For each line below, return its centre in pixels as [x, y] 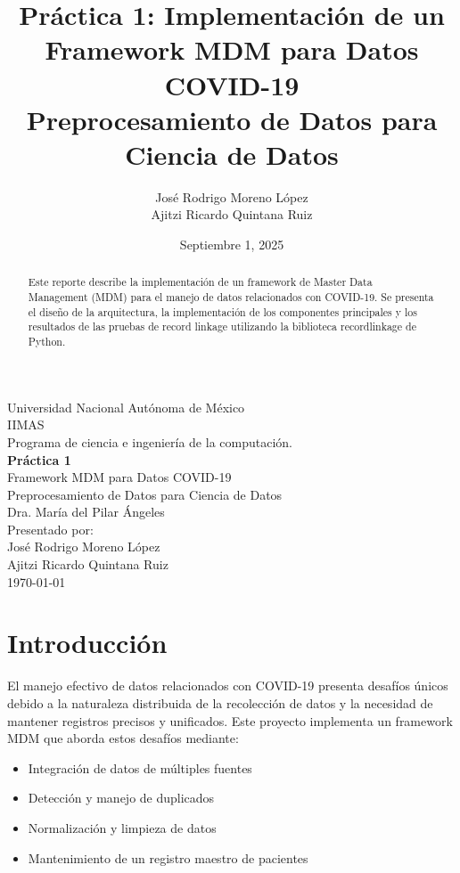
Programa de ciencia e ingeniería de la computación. [150, 441]
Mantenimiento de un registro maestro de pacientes [168, 857]
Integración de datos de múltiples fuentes [140, 767]
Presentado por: [50, 529]
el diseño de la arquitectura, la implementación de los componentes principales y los [222, 311]
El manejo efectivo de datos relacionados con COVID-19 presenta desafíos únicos [228, 685]
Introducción [87, 643]
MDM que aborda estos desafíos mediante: [123, 738]
